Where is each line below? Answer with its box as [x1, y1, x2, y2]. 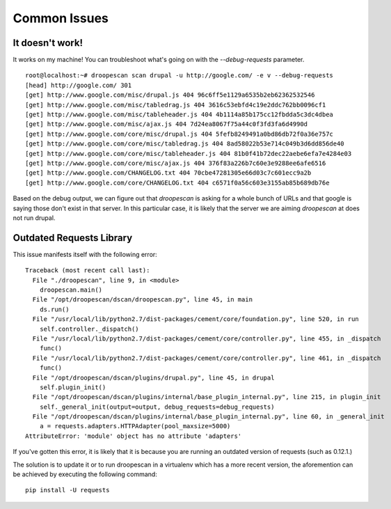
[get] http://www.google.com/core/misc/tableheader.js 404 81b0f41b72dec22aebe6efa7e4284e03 [25, 150, 352, 157]
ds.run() [39, 305, 70, 313]
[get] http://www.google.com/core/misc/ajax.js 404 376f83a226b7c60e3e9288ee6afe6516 [25, 159, 326, 167]
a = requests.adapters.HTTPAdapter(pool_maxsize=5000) [39, 422, 231, 430]
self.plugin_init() [39, 383, 106, 391]
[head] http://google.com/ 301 [25, 81, 132, 89]
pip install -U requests [25, 486, 110, 494]
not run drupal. [13, 213, 56, 222]
